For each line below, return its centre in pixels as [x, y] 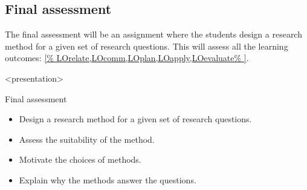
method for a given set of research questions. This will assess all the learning [147, 46]
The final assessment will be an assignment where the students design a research [153, 34]
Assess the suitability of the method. [87, 139]
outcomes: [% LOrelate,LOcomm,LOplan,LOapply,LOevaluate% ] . [127, 58]
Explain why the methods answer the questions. [108, 179]
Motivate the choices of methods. [80, 159]
